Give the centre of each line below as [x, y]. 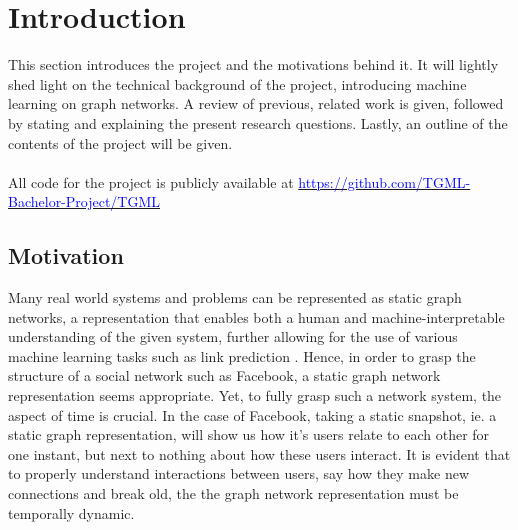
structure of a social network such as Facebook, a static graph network [224, 375]
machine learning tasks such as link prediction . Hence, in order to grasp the [242, 355]
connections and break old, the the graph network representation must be [233, 493]
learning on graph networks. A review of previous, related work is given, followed [256, 103]
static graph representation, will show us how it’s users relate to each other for [249, 434]
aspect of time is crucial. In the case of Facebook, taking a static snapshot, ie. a [252, 414]
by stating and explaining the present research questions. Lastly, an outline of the [258, 122]
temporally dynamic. [71, 512]
